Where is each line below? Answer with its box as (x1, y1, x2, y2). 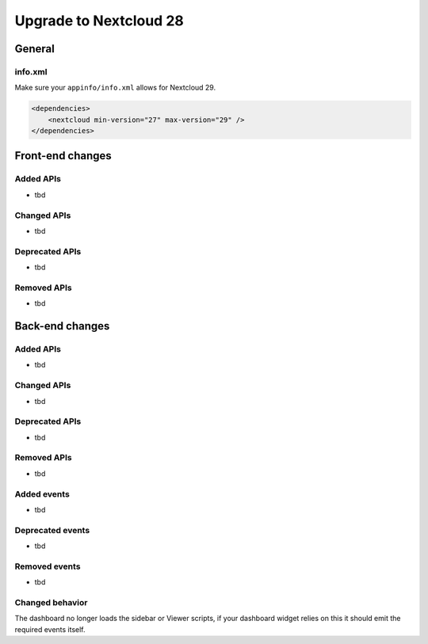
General (14, 42, 55, 55)
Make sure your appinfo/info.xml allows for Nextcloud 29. (14, 83, 216, 93)
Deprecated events (14, 524, 90, 535)
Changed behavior (14, 597, 88, 608)
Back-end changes (14, 319, 110, 333)
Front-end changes (14, 149, 113, 162)
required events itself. (14, 624, 86, 634)
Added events (14, 488, 71, 499)
